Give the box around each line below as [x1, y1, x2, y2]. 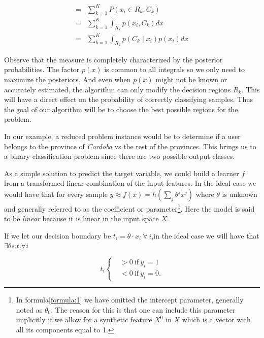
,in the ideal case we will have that [151, 230, 259, 241]
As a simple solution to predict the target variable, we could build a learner [4, 167, 239, 178]
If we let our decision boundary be [4, 230, 111, 241]
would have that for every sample [4, 188, 108, 199]
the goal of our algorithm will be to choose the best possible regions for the [4, 104, 238, 114]
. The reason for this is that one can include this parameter [51, 304, 236, 315]
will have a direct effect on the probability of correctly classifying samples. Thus [4, 94, 253, 105]
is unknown [222, 188, 257, 199]
